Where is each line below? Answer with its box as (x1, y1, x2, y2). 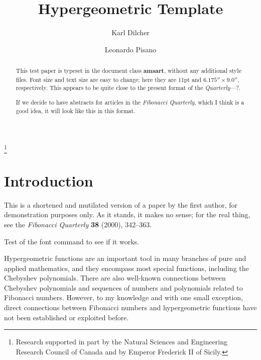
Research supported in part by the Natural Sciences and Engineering (16, 336, 228, 347)
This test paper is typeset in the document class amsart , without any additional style (16, 66, 241, 75)
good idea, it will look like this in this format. (16, 106, 136, 115)
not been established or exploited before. (4, 312, 129, 322)
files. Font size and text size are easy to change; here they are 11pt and (16, 75, 202, 83)
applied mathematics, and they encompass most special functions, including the (4, 262, 249, 273)
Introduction (4, 170, 93, 191)
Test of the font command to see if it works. (4, 236, 139, 246)
